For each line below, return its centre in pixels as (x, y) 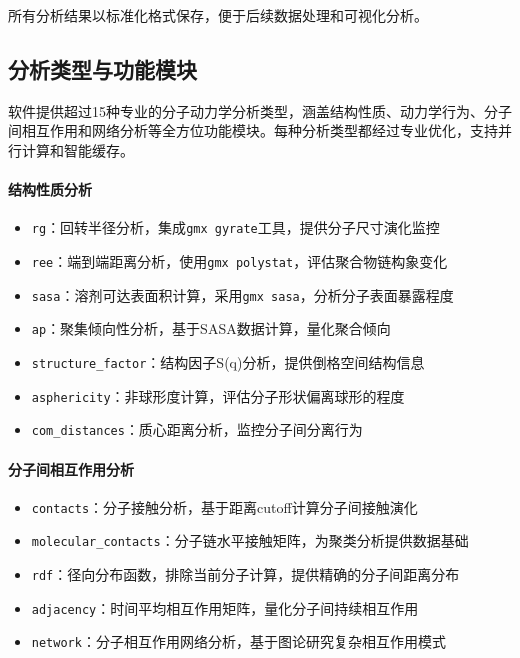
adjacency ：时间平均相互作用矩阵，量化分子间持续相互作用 (225, 607)
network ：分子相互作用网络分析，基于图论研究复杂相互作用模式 (238, 641)
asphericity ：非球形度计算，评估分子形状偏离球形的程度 (218, 395)
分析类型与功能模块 (102, 68)
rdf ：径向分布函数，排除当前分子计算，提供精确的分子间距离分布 (245, 574)
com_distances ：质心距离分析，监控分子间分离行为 (197, 429)
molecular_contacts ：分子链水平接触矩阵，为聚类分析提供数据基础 (250, 540)
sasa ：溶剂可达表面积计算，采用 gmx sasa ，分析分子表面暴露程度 (242, 294)
